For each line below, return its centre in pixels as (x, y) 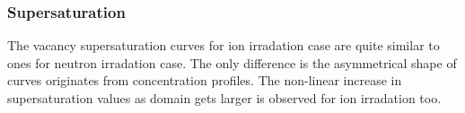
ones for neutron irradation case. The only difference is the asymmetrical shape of (232, 62)
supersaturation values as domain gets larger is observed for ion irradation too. (224, 98)
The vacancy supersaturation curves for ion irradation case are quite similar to (224, 45)
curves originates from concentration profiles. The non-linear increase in (205, 80)
